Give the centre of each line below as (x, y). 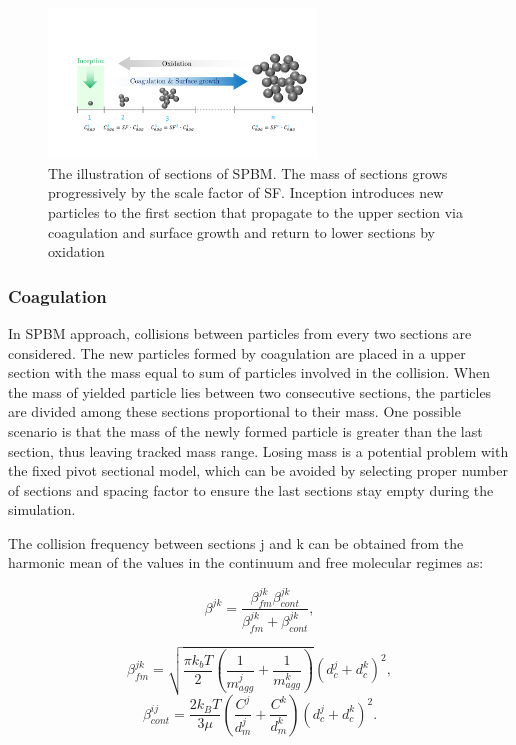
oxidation (76, 251)
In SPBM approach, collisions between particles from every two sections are (240, 332)
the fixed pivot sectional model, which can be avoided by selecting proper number (258, 470)
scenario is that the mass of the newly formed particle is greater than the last (245, 430)
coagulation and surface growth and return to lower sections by (241, 231)
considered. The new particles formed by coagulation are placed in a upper (237, 352)
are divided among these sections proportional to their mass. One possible (234, 411)
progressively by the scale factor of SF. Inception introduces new (246, 192)
